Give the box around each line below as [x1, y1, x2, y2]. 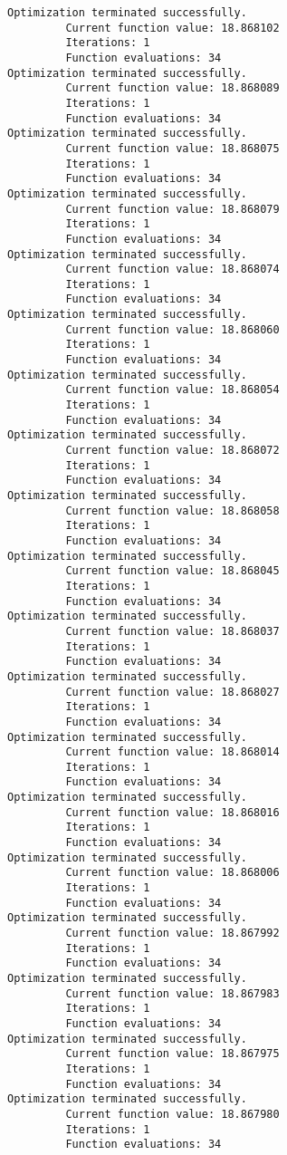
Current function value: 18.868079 [65, 202, 280, 216]
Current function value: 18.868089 [65, 82, 280, 95]
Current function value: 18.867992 [65, 927, 280, 940]
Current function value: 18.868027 [65, 685, 280, 698]
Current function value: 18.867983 [65, 987, 280, 1000]
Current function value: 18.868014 [65, 746, 280, 759]
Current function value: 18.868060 [65, 322, 280, 336]
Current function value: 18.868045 [65, 564, 280, 578]
